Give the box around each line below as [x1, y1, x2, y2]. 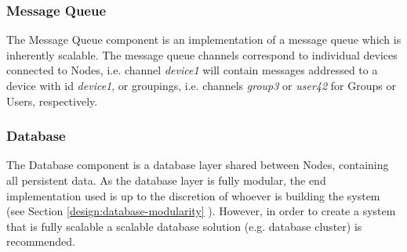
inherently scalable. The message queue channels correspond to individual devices [6, 46, 398, 63]
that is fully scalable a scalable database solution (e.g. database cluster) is [6, 218, 362, 234]
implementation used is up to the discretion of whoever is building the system [6, 187, 380, 203]
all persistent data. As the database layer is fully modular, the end [6, 172, 326, 188]
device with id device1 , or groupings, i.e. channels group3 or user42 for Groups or [6, 77, 396, 93]
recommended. [6, 233, 75, 250]
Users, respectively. [6, 92, 98, 109]
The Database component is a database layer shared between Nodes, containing [6, 157, 389, 173]
